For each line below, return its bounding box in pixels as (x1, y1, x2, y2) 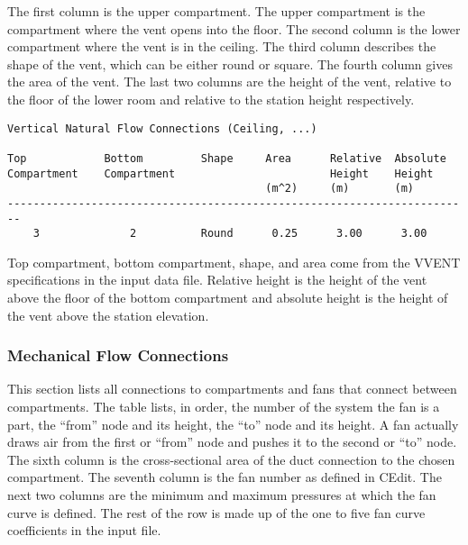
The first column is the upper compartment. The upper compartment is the (7, 2, 426, 20)
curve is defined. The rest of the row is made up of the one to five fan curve (7, 503, 426, 522)
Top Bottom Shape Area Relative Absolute (7, 151, 446, 165)
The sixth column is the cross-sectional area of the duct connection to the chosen (7, 450, 455, 468)
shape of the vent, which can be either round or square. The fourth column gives (7, 54, 453, 73)
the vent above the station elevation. (7, 305, 209, 324)
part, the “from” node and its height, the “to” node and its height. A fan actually (7, 414, 459, 433)
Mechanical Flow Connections (7, 344, 229, 367)
